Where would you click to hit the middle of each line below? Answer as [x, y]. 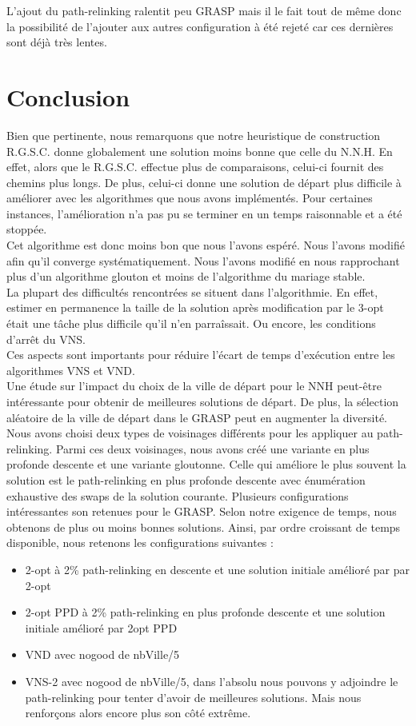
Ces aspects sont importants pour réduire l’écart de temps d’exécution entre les [201, 355]
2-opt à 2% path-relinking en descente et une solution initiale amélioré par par [217, 569]
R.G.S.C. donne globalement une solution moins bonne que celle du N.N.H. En [200, 151]
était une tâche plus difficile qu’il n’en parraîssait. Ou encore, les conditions [191, 323]
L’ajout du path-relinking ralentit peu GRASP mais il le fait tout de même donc [204, 10]
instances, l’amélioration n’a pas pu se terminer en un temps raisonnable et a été [204, 213]
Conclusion [68, 96]
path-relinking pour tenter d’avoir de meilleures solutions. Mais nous [193, 697]
